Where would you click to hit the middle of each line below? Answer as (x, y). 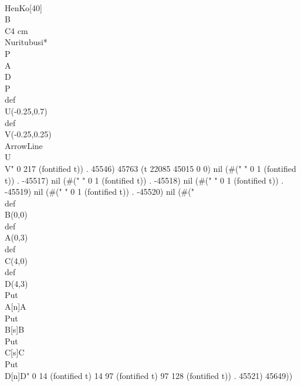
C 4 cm (16, 30)
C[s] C (15, 352)
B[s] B (15, 329)
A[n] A (16, 307)
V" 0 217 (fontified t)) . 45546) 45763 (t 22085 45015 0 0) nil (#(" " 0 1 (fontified (150, 168)
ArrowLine (24, 145)
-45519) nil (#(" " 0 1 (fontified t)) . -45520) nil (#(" (99, 192)
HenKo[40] (23, 7)
